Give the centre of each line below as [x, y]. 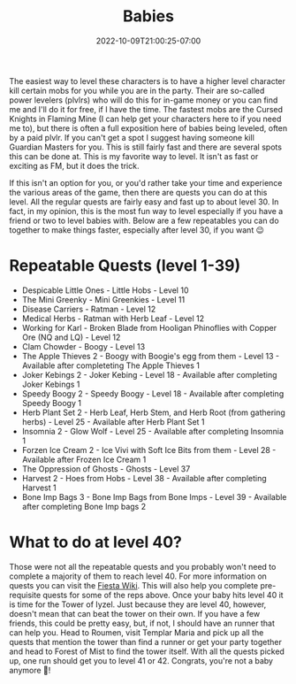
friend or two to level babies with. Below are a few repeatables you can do [144, 220]
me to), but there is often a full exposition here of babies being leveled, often [148, 128]
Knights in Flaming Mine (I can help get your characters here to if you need [145, 119]
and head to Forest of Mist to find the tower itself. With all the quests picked [147, 651]
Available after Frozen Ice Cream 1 [84, 459]
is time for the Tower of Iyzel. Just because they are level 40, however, [138, 604]
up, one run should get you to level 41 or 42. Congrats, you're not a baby [141, 660]
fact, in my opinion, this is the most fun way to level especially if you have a [146, 211]
